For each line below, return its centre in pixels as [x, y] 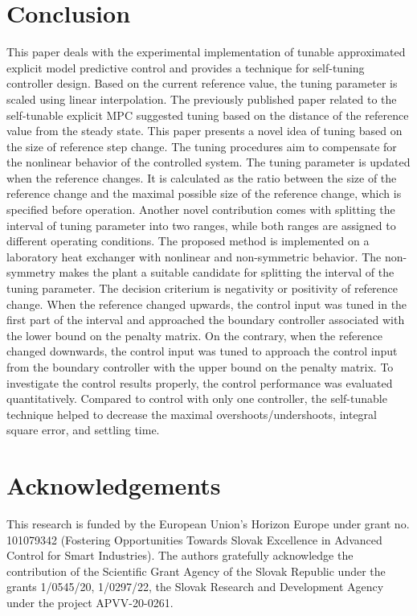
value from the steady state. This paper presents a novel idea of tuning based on [204, 131]
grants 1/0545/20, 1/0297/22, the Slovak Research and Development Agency [195, 587]
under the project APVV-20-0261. [90, 603]
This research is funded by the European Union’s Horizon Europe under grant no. [208, 524]
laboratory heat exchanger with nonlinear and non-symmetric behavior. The [194, 256]
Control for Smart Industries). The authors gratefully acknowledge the [180, 555]
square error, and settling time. [83, 430]
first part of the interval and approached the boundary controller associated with [206, 320]
